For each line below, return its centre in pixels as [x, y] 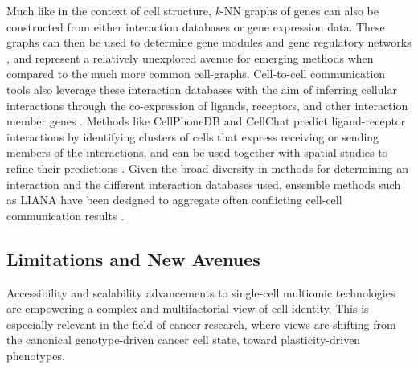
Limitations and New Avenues [133, 258]
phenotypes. [36, 355]
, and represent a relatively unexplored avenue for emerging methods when [190, 57]
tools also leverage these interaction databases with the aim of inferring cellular [202, 89]
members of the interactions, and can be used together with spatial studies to [197, 152]
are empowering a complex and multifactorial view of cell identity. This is [188, 308]
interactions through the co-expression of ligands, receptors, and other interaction [207, 105]
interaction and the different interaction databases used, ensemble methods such [204, 184]
